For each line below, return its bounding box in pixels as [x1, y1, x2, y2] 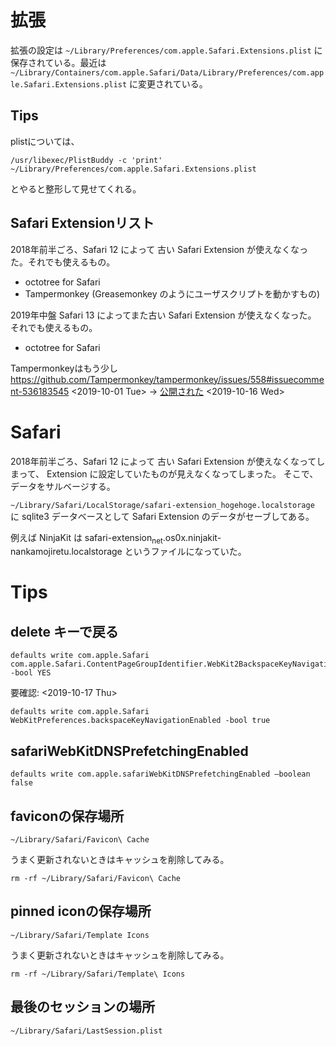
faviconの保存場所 [10, 807, 125, 825]
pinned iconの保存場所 [10, 903, 152, 920]
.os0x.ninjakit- [162, 531, 222, 543]
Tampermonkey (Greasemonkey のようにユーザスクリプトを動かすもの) [24, 287, 321, 300]
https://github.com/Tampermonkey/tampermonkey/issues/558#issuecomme [10, 373, 325, 385]
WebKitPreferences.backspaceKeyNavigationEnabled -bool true [10, 716, 271, 726]
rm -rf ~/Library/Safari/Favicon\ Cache [10, 873, 182, 883]
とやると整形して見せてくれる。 [10, 182, 142, 195]
